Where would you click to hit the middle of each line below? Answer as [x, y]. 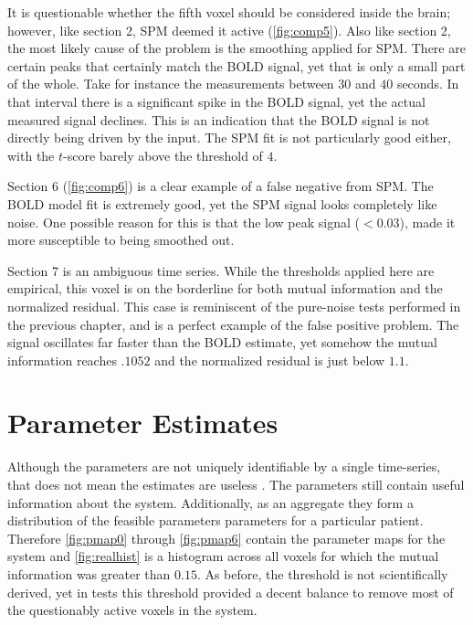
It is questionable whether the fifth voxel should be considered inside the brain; [229, 12]
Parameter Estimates [143, 423]
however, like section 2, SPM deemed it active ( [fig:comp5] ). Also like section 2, [229, 30]
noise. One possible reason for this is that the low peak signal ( [184, 222]
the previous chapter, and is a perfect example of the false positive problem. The [233, 324]
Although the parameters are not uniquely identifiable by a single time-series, [224, 466]
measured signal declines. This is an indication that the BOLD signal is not [219, 119]
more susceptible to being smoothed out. [121, 240]
